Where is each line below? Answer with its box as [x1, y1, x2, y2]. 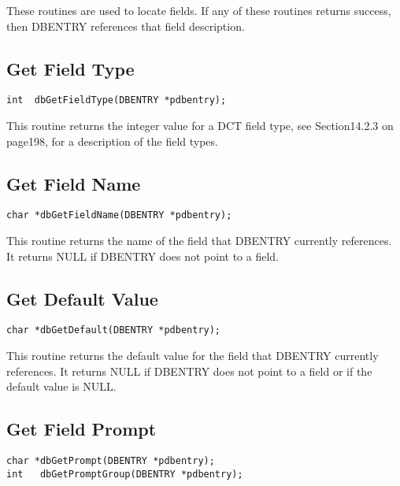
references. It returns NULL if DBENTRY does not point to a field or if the [6, 362, 372, 379]
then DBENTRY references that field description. [6, 17, 245, 34]
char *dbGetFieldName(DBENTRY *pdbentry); [6, 210, 232, 221]
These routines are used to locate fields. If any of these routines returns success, [6, 2, 391, 18]
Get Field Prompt [6, 417, 157, 441]
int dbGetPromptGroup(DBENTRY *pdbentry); [6, 468, 243, 480]
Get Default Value [6, 286, 158, 310]
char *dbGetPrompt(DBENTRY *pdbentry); [6, 455, 215, 467]
